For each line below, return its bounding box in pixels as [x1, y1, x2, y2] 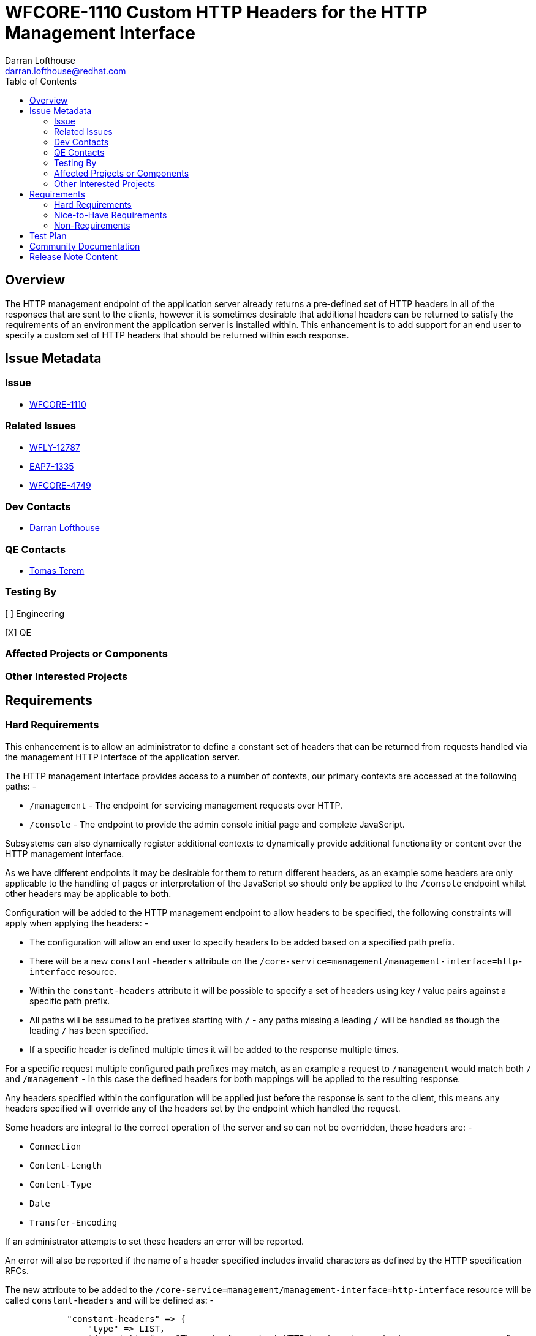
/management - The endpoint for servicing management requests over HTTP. [29, 800, 343, 811]
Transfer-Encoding [29, 1217, 118, 1227]
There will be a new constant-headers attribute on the [29, 955, 257, 966]
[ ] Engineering [5, 608, 65, 619]
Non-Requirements [54, 219, 130, 231]
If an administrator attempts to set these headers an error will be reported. [5, 1235, 304, 1246]
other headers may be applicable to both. [5, 888, 172, 899]
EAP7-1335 [29, 460, 74, 471]
